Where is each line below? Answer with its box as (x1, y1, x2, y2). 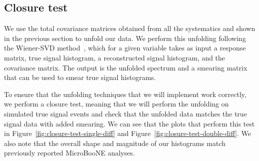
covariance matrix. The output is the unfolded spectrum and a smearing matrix (4, 62, 248, 72)
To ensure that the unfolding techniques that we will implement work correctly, (4, 88, 247, 99)
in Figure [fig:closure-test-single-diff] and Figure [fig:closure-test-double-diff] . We (4, 128, 251, 138)
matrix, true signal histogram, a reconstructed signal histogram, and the (4, 52, 225, 62)
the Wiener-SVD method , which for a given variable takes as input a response (4, 42, 246, 53)
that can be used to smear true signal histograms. (4, 72, 156, 82)
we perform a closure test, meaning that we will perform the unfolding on (4, 98, 229, 109)
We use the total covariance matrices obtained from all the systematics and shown (4, 23, 256, 33)
